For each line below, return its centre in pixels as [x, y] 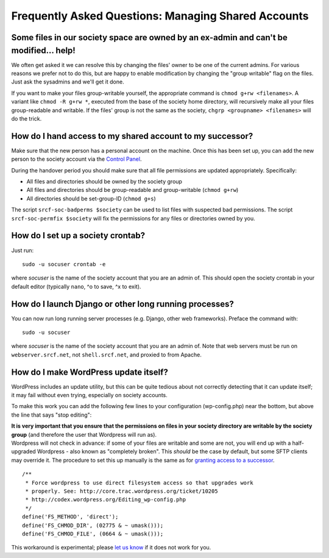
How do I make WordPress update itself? [90, 372]
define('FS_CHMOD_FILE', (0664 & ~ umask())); [93, 534]
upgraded [23, 451]
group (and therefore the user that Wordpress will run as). [84, 434]
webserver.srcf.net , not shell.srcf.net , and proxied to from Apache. [107, 355]
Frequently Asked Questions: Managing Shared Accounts [160, 16]
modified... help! [43, 50]
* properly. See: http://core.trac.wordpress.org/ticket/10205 [122, 491]
